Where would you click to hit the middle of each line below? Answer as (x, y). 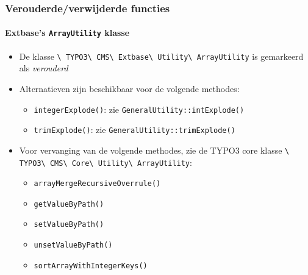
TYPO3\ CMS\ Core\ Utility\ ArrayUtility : (106, 162)
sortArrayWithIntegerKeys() (91, 266)
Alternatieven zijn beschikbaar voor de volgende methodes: (129, 88)
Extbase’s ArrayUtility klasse (67, 33)
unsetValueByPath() (73, 245)
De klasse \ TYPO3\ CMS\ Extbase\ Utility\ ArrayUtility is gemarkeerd (161, 56)
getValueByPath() (69, 204)
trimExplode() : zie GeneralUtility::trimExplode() (134, 130)
